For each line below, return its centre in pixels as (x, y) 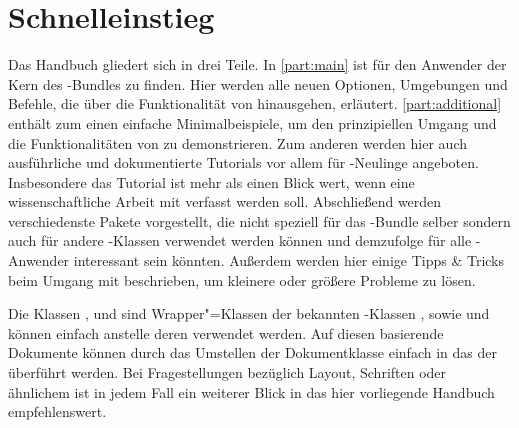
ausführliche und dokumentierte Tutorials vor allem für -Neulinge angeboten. (243, 162)
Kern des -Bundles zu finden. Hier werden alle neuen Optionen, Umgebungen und (258, 83)
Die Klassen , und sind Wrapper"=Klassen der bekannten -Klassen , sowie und (249, 313)
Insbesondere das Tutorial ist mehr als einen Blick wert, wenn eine (211, 181)
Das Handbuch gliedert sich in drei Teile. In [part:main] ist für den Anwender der (257, 64)
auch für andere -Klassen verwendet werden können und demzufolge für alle (240, 240)
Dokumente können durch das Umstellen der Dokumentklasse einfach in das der (252, 352)
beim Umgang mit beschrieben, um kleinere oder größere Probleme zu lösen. (242, 279)
